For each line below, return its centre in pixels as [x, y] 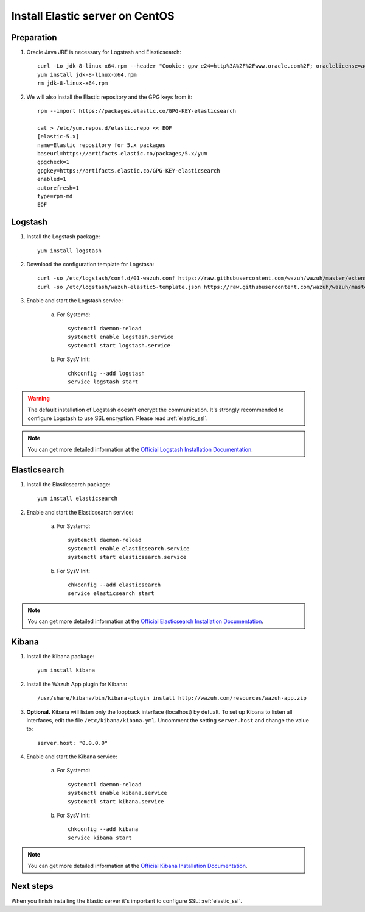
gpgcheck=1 [54, 162]
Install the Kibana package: [61, 656]
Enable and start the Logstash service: [75, 301]
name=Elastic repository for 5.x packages [102, 145]
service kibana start [100, 838]
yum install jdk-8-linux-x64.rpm [87, 74]
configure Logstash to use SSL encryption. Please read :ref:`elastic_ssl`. [118, 418]
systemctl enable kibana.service [117, 793]
